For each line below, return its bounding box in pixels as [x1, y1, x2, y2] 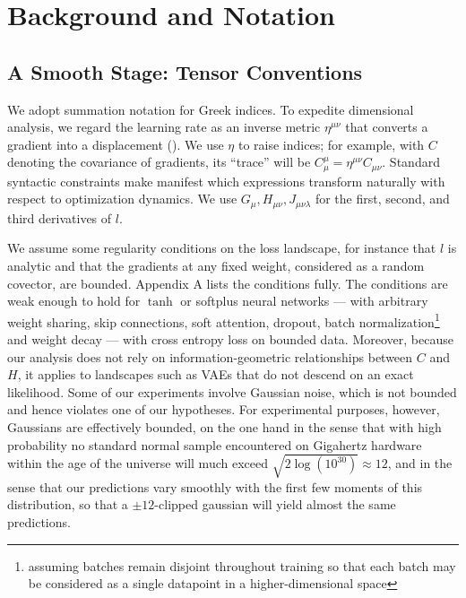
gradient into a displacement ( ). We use [7, 134, 224, 153]
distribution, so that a [7, 495, 128, 514]
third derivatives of [7, 208, 112, 227]
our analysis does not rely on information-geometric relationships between [7, 347, 413, 366]
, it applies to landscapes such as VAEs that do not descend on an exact [17, 365, 414, 384]
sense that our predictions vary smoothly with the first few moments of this [7, 477, 423, 496]
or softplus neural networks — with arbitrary [180, 291, 428, 310]
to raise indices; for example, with [237, 134, 425, 153]
